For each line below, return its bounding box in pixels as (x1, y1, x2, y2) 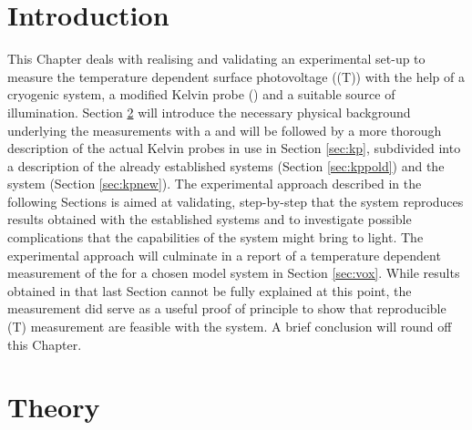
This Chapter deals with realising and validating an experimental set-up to (7, 49, 426, 68)
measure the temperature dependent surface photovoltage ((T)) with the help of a (7, 67, 465, 86)
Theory (7, 388, 100, 425)
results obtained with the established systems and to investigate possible (7, 210, 412, 229)
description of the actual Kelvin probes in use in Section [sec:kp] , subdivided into (7, 138, 461, 158)
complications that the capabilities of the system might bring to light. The (7, 228, 424, 247)
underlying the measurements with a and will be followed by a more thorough (7, 120, 442, 139)
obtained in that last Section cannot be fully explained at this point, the (7, 281, 412, 300)
